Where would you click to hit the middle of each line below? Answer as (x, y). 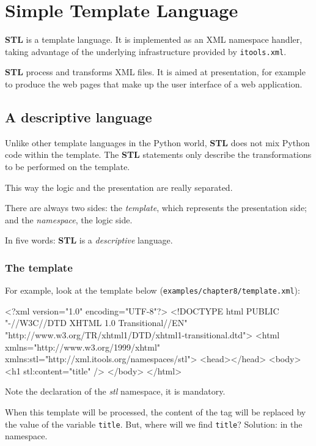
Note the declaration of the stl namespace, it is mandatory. (115, 391)
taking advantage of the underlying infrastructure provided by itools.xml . (146, 51)
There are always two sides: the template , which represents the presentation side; (156, 208)
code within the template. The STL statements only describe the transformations (158, 154)
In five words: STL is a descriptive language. (89, 240)
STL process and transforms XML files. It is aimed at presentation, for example (155, 72)
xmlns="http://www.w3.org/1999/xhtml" (83, 347)
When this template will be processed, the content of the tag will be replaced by (156, 411)
